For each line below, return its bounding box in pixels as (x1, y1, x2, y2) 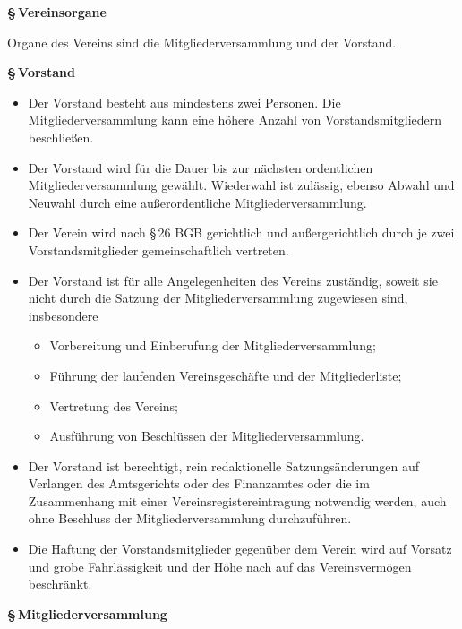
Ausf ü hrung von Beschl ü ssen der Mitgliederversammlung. (49, 427, 364, 445)
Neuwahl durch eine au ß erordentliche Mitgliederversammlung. (28, 193, 367, 211)
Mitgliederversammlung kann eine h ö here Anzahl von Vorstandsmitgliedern (28, 110, 442, 129)
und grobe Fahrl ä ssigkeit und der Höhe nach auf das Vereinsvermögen (28, 556, 412, 575)
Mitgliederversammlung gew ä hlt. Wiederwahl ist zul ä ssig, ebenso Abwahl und (28, 176, 455, 194)
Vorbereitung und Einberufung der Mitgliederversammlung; (49, 336, 376, 355)
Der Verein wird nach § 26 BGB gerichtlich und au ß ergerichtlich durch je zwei (28, 223, 455, 242)
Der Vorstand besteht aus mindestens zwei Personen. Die (28, 92, 341, 111)
